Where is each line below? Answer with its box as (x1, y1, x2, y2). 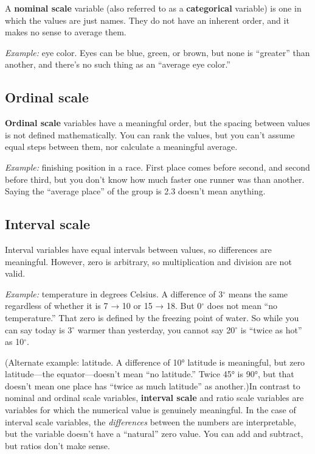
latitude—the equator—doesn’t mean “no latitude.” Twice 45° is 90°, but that (5, 367, 294, 380)
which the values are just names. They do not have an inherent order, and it (5, 13, 289, 26)
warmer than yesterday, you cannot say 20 (77, 323, 235, 336)
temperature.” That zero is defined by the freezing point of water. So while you (5, 311, 299, 324)
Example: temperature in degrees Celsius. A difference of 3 (5, 287, 223, 300)
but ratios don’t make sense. (5, 439, 110, 452)
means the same (228, 287, 288, 300)
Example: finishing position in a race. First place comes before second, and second (5, 160, 310, 173)
